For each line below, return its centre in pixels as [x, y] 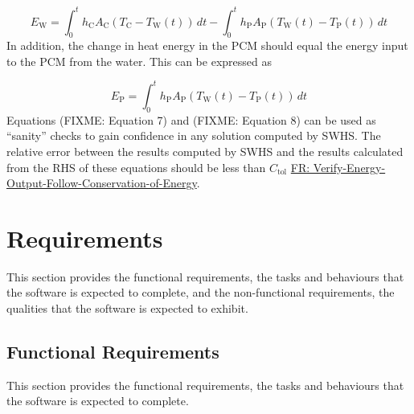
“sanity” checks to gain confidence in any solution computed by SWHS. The [194, 135]
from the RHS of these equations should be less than [136, 167]
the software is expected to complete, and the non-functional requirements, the [201, 292]
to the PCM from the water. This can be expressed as [139, 61]
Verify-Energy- [349, 167]
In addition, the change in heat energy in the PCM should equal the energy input [207, 45]
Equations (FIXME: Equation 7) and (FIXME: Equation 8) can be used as [191, 119]
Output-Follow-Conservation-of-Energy [102, 183]
